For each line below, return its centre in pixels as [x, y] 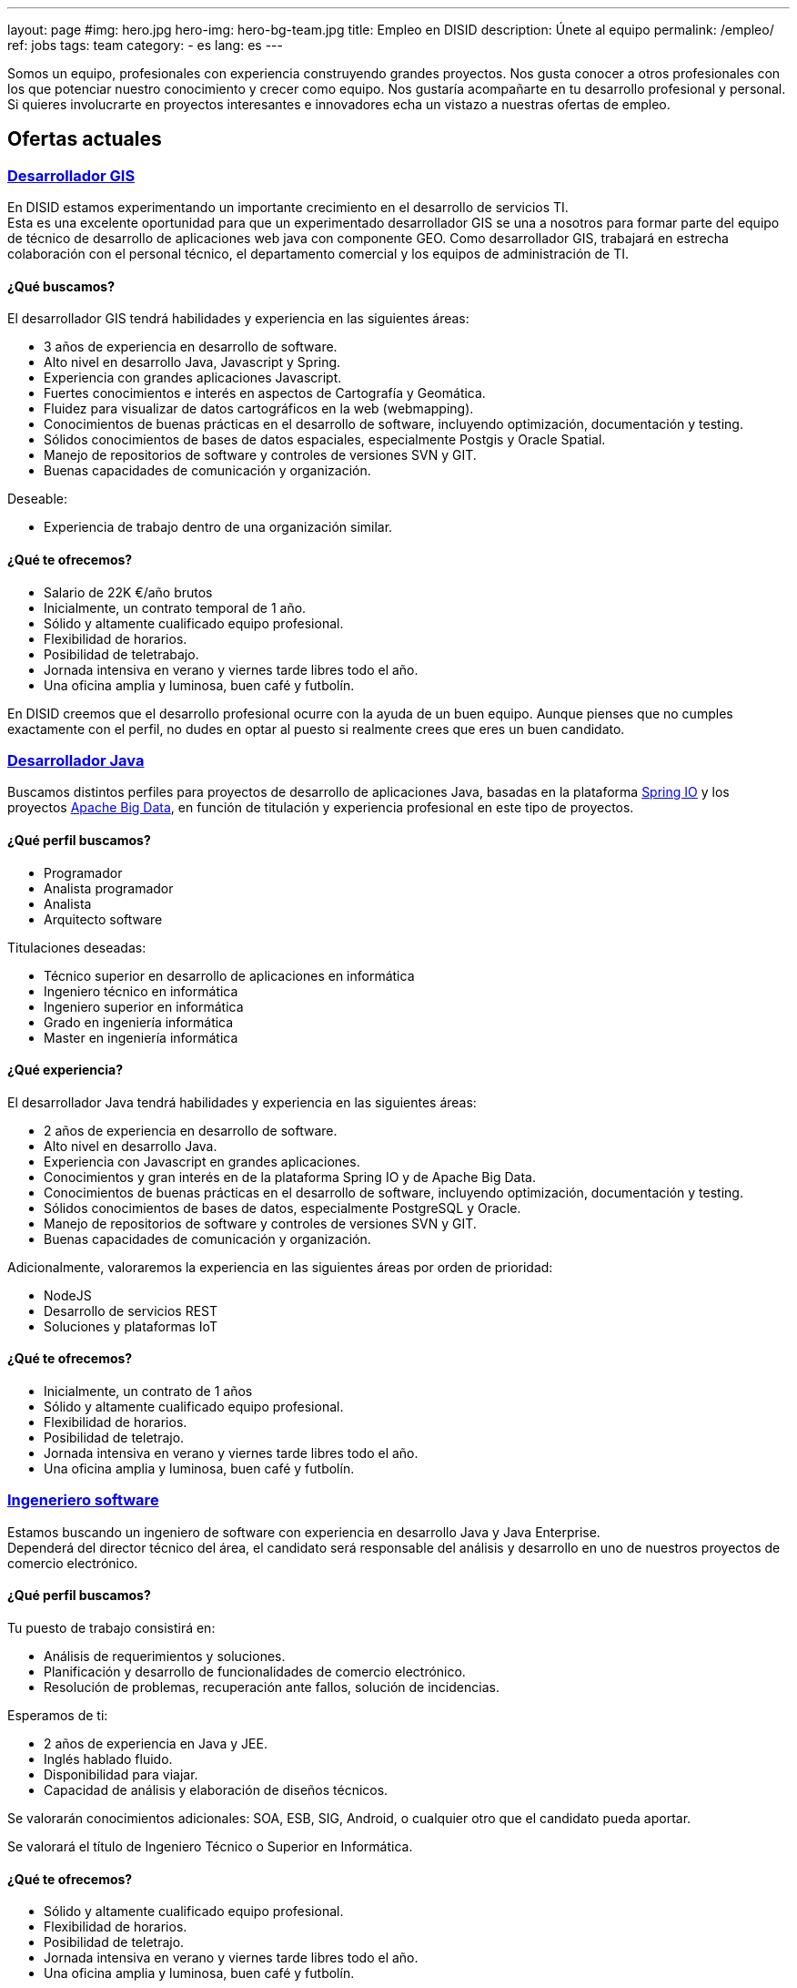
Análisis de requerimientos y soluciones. [165, 1657]
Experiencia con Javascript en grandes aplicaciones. [202, 1161]
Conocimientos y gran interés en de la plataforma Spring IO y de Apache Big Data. [290, 1177]
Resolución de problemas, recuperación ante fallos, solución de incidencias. [272, 1687]
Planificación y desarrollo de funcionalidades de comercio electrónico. [255, 1672]
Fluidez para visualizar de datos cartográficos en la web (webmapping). [259, 409]
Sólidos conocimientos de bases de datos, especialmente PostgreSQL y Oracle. [282, 1208]
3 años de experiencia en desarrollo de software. [191, 347]
